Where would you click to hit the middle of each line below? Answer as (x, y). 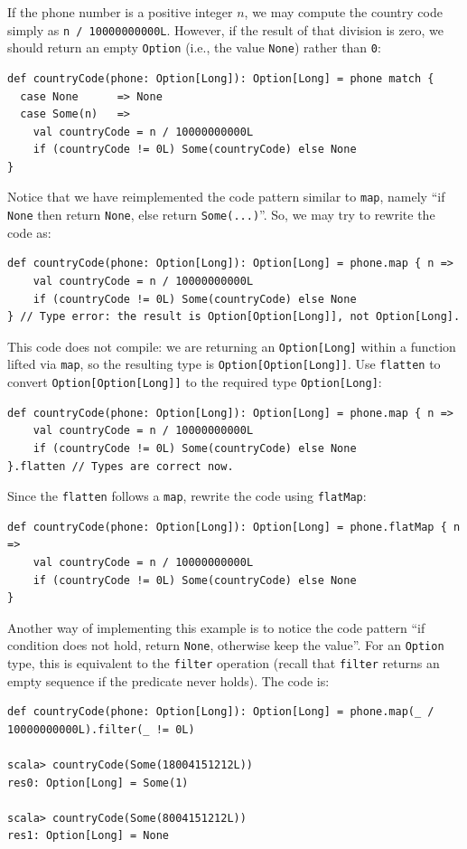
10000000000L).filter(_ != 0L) (101, 729)
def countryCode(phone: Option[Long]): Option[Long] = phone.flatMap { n (234, 527)
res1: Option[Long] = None (88, 836)
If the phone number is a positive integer (120, 12)
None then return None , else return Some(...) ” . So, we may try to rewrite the (221, 215)
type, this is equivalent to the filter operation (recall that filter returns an (224, 662)
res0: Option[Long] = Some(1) (98, 783)
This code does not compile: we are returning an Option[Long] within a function (232, 346)
